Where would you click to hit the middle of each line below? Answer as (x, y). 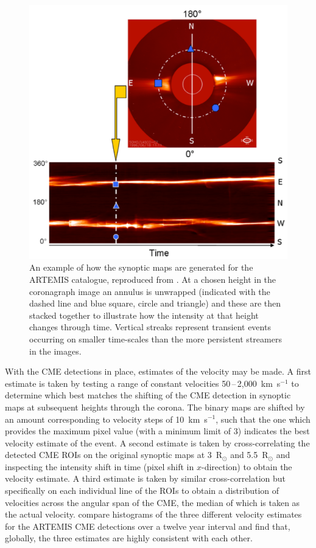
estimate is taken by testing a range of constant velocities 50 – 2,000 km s (143, 383)
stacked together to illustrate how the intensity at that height (144, 315)
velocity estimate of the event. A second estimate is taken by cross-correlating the (157, 442)
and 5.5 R (249, 455)
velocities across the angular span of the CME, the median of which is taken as (153, 502)
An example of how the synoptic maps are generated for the (141, 267)
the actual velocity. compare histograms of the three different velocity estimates (153, 514)
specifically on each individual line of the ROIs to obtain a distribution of (142, 491)
